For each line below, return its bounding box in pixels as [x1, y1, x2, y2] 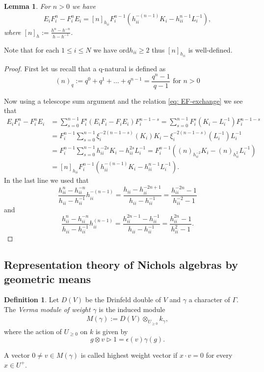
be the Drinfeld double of [85, 294, 161, 305]
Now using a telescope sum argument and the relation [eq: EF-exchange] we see [4, 95, 243, 106]
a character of [188, 294, 230, 305]
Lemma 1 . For [4, 1, 51, 11]
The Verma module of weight [4, 304, 91, 314]
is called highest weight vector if [80, 350, 178, 360]
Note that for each [4, 44, 59, 55]
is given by [96, 326, 128, 336]
